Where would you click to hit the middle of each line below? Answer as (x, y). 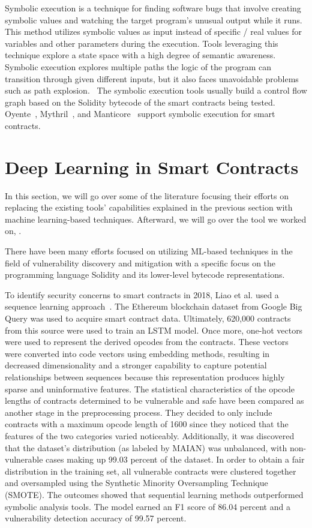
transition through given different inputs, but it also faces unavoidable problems (152, 78)
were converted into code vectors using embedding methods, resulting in (137, 353)
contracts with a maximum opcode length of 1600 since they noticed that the (147, 424)
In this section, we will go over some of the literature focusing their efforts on (147, 195)
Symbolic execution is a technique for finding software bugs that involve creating (153, 8)
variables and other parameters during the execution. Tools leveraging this (142, 43)
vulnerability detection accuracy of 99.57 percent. (96, 518)
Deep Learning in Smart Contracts (152, 166)
